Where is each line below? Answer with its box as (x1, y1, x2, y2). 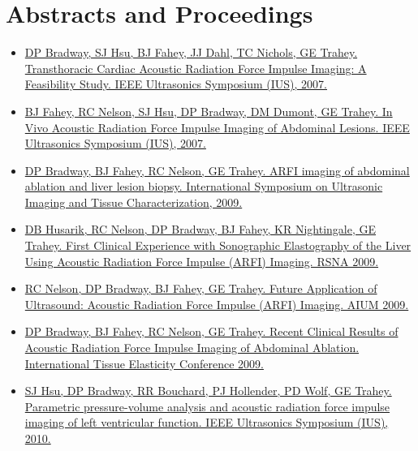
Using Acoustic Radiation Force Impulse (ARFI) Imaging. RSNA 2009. (24, 252, 379, 269)
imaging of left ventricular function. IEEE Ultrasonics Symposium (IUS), (24, 414, 389, 431)
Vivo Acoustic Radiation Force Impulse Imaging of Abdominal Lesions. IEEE (24, 118, 410, 135)
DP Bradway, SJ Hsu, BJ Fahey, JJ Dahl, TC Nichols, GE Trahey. (24, 44, 358, 61)
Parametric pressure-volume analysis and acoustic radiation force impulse (24, 397, 390, 414)
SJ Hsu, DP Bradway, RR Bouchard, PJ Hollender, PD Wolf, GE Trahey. (24, 382, 392, 399)
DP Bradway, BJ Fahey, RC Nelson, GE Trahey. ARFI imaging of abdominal (24, 161, 410, 178)
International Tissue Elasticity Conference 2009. (24, 354, 264, 372)
